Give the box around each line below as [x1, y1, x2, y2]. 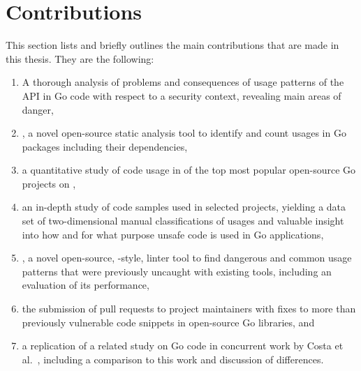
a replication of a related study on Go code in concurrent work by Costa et [22, 338, 344, 353]
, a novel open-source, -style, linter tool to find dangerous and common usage [22, 250, 352, 265]
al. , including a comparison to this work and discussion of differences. [22, 351, 324, 366]
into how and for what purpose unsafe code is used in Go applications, [22, 227, 324, 241]
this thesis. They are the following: [6, 51, 154, 66]
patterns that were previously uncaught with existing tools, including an [22, 264, 332, 278]
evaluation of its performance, [22, 278, 149, 292]
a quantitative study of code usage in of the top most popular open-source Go [22, 162, 356, 177]
